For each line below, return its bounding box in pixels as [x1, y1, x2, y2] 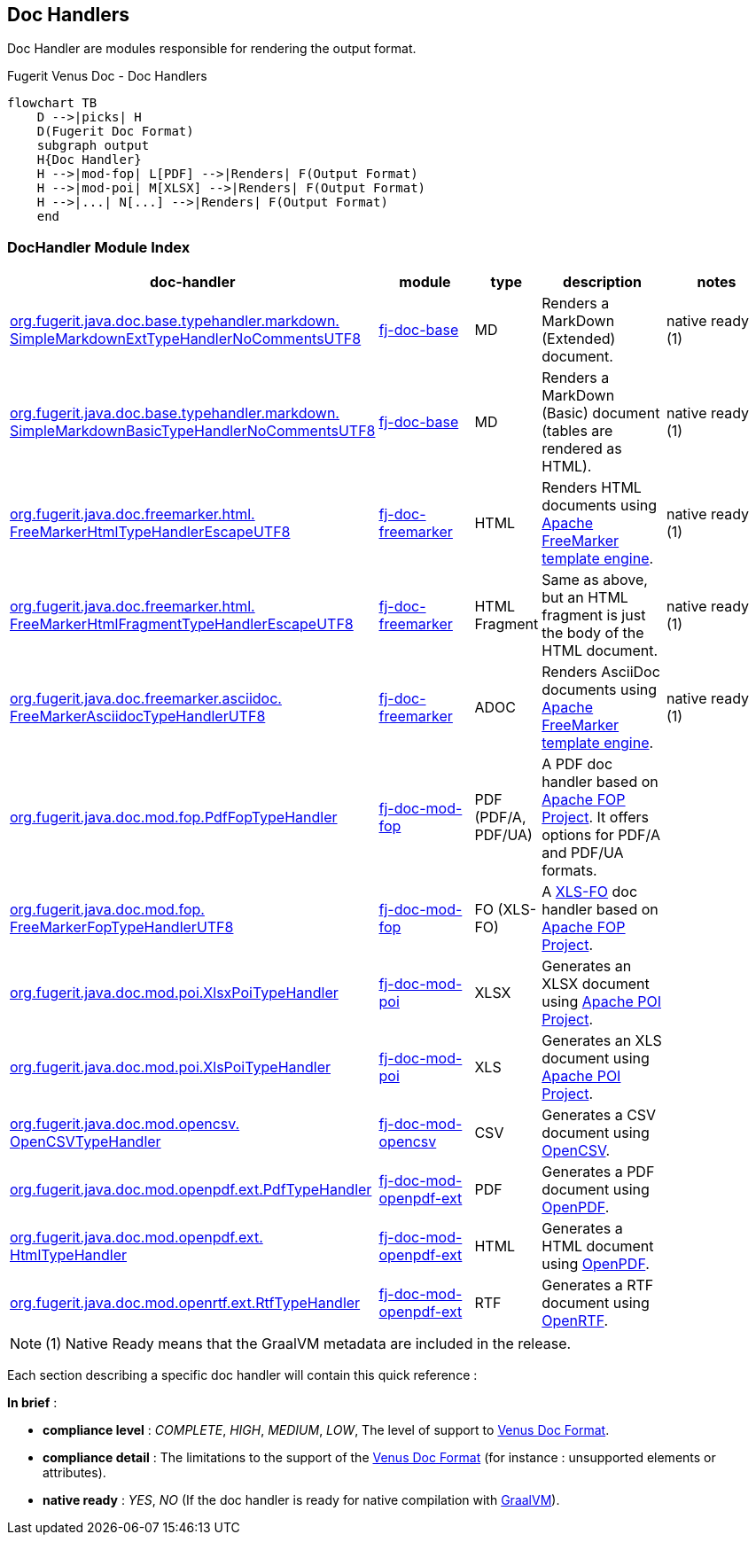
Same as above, [542, 571, 648, 589]
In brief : [7, 1395, 58, 1411]
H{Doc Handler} [36, 152, 142, 167]
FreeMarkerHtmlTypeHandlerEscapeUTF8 [10, 523, 291, 541]
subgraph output [36, 138, 150, 153]
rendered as [542, 440, 622, 458]
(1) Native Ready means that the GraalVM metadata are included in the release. [45, 1335, 572, 1353]
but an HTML [542, 588, 628, 607]
